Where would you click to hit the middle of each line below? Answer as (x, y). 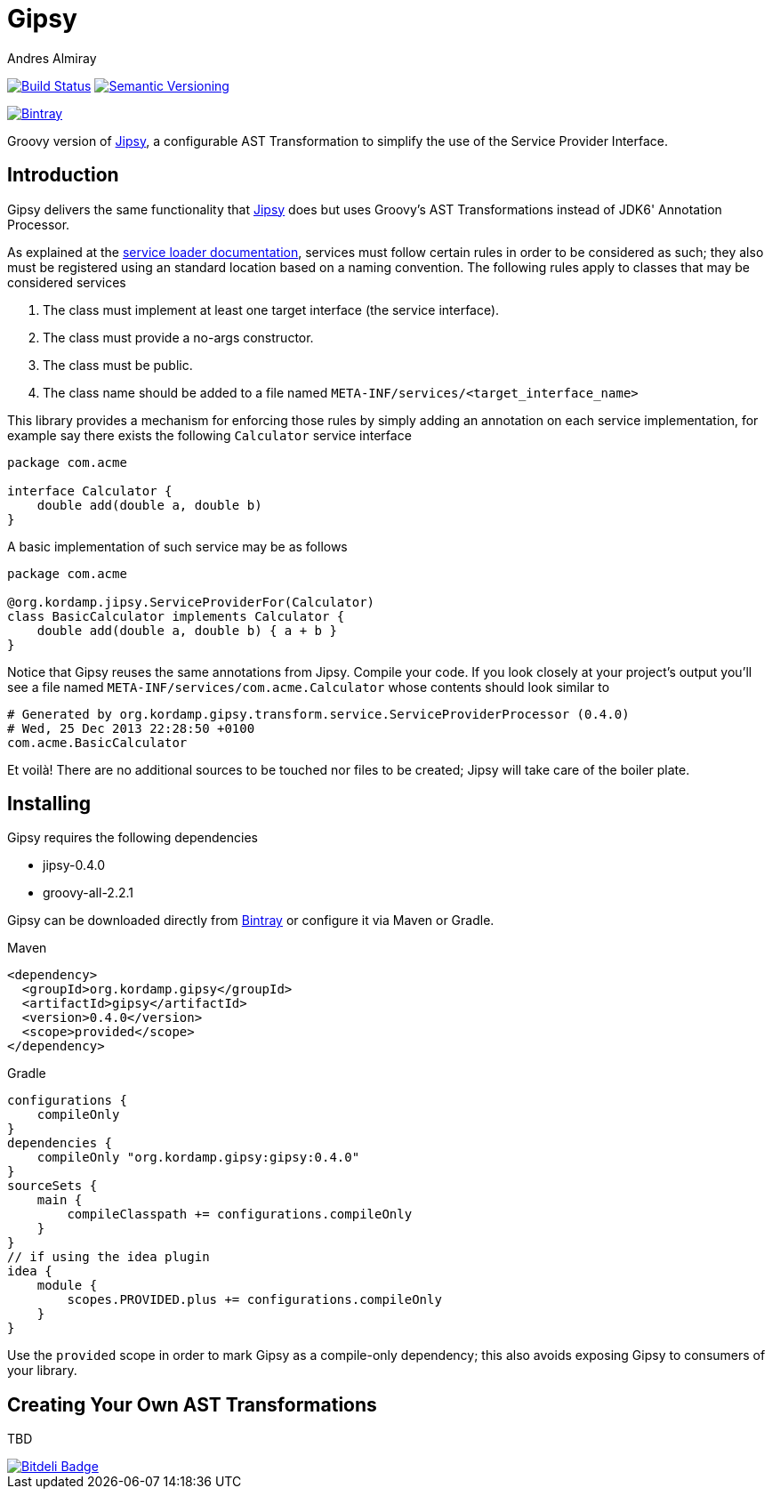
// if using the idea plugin (109, 1257)
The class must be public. (118, 365)
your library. (42, 1371)
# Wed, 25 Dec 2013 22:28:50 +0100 (131, 728)
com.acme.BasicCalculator (97, 742)
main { (60, 1200)
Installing (49, 804)
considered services (67, 282)
